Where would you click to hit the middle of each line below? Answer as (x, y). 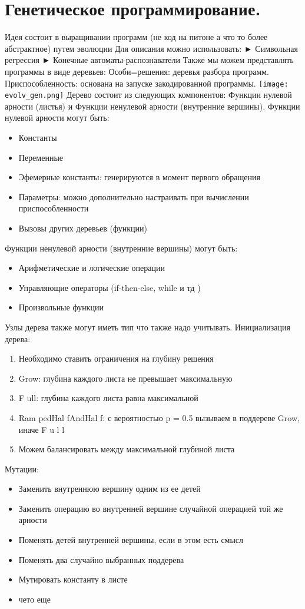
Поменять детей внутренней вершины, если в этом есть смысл (131, 540)
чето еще (34, 599)
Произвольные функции (61, 307)
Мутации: (22, 469)
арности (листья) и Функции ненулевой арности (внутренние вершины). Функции (152, 106)
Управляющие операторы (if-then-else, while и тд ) (110, 287)
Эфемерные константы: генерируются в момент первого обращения (139, 177)
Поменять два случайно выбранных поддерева (101, 559)
